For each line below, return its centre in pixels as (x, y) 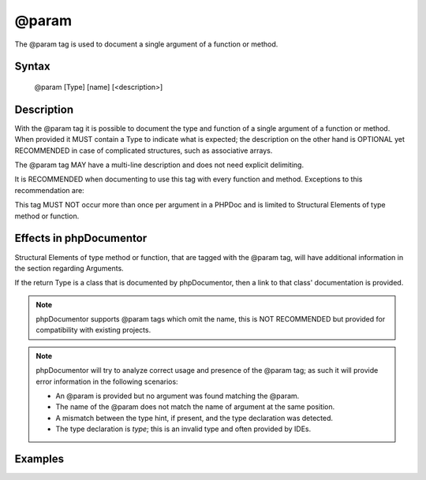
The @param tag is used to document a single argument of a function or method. (146, 44)
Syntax (32, 67)
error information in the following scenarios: (107, 381)
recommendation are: (49, 190)
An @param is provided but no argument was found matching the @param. (177, 396)
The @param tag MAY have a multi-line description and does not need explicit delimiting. (159, 165)
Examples (39, 459)
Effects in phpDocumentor (81, 238)
